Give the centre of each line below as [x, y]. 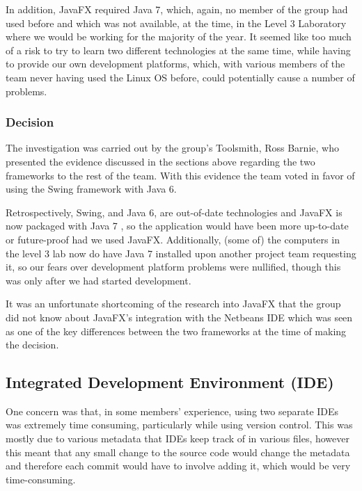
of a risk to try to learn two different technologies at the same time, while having [178, 50]
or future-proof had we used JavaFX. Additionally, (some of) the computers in [173, 239]
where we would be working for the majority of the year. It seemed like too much [179, 37]
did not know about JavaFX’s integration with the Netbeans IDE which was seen [179, 317]
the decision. [32, 345]
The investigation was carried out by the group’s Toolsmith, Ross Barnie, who [172, 148]
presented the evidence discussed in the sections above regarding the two [160, 161]
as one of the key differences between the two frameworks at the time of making [176, 331]
